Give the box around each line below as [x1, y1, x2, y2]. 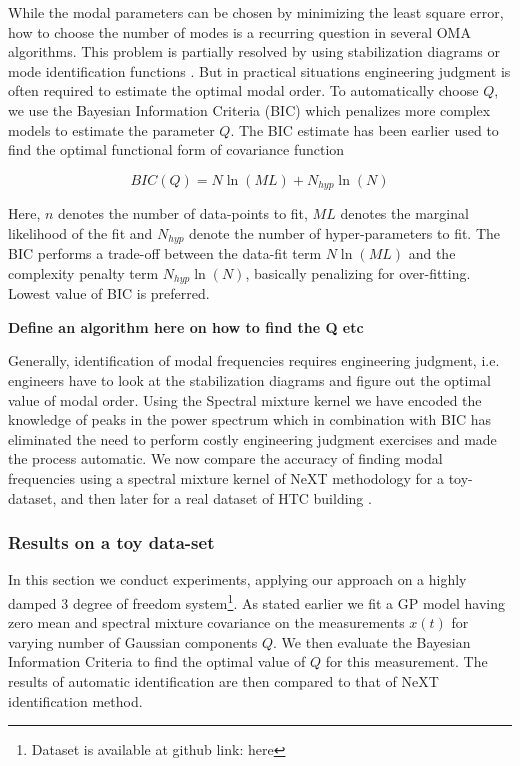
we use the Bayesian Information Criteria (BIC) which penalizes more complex [8, 99, 491, 120]
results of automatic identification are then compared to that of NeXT [8, 671, 439, 692]
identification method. [8, 690, 143, 711]
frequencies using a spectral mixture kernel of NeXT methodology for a [8, 468, 444, 489]
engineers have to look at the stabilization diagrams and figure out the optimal [8, 370, 491, 391]
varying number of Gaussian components [8, 631, 258, 652]
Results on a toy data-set [8, 530, 215, 555]
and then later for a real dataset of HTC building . [60, 487, 372, 508]
